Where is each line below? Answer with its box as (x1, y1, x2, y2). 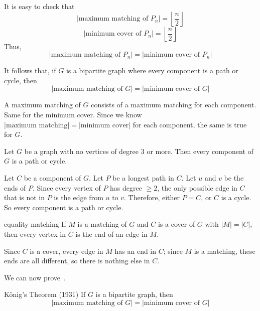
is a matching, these (194, 245, 255, 256)
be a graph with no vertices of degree (24, 145, 139, 156)
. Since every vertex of (32, 182, 101, 193)
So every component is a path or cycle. (4, 202, 123, 212)
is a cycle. (221, 192, 251, 203)
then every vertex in (4, 228, 66, 239)
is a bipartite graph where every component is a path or (66, 65, 238, 76)
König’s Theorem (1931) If (4, 289, 86, 299)
